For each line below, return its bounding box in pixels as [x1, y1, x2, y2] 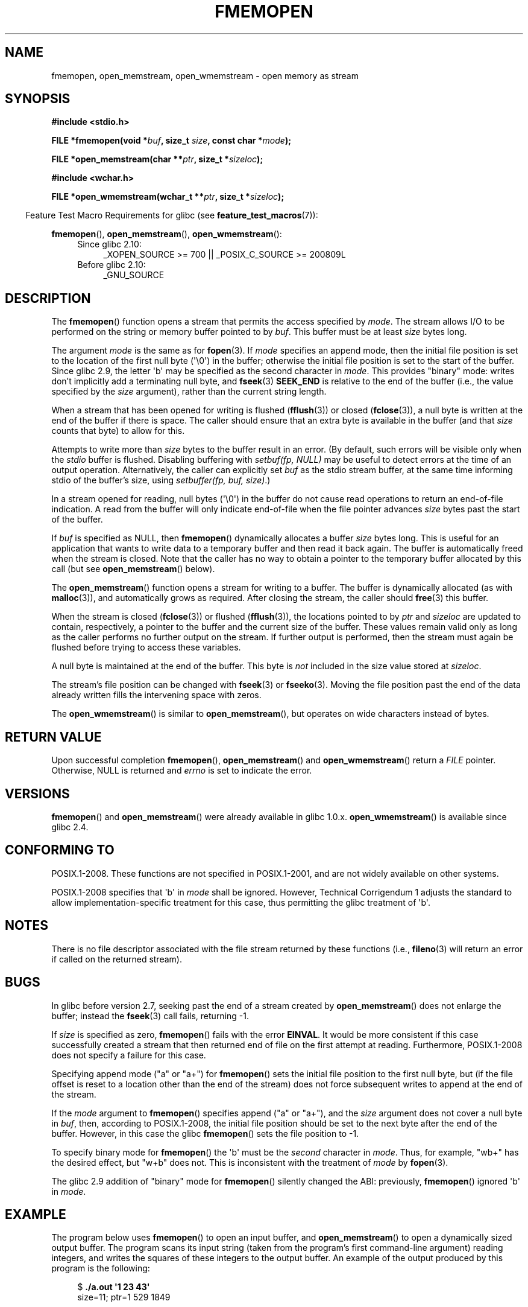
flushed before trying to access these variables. [51, 642, 241, 653]
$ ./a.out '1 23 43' [77, 1282, 150, 1293]
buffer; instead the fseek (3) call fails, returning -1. [51, 1010, 249, 1021]
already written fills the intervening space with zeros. [51, 690, 262, 701]
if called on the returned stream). [51, 953, 182, 964]
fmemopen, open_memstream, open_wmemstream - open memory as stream [51, 70, 359, 81]
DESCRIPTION [5, 290, 91, 306]
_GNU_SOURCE [103, 270, 165, 281]
